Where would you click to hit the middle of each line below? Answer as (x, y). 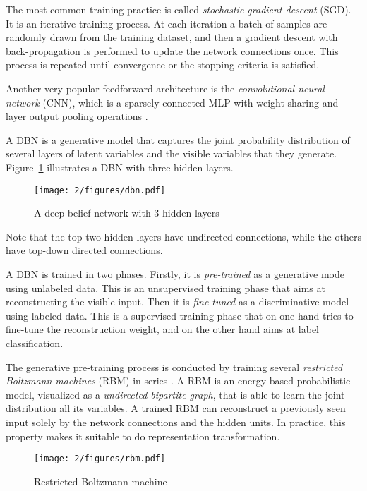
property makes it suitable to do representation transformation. (143, 436)
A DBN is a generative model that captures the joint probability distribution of (178, 139)
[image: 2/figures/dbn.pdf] (100, 190)
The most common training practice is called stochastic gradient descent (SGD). (179, 9)
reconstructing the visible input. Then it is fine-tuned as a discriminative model (178, 302)
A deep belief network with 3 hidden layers (127, 213)
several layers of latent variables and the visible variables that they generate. (172, 153)
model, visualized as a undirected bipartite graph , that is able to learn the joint (175, 394)
